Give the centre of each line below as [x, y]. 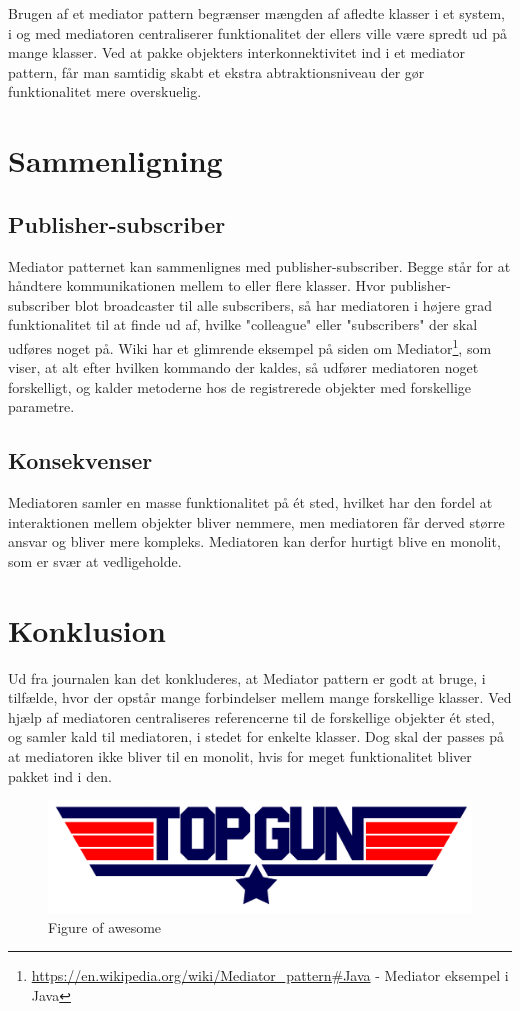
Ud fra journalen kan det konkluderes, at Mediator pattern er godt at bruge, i [247, 677]
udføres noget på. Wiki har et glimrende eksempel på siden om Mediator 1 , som [250, 346]
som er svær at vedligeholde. [95, 560]
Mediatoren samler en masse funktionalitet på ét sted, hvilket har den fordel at [250, 502]
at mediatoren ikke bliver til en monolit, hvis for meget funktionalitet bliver [240, 756]
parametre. [41, 406]
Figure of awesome [105, 926]
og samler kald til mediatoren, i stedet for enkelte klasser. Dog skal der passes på [256, 736]
